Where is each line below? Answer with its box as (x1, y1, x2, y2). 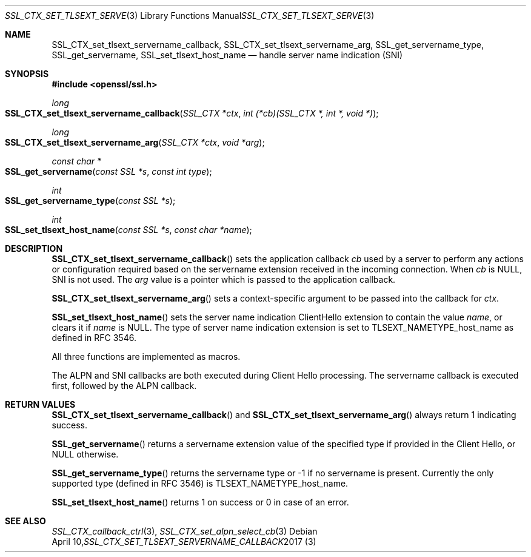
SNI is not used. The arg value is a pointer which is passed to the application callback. (52, 274, 396, 285)
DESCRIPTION (5, 243, 63, 254)
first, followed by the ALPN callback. (52, 380, 197, 391)
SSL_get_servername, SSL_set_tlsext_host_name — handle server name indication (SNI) (52, 50, 403, 60)
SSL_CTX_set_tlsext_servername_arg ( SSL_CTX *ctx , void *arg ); (5, 137, 265, 147)
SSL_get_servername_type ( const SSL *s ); (5, 195, 176, 206)
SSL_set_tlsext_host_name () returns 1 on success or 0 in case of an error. (52, 497, 349, 507)
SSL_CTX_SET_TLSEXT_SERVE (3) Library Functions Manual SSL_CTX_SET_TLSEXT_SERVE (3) (5, 10, 375, 21)
